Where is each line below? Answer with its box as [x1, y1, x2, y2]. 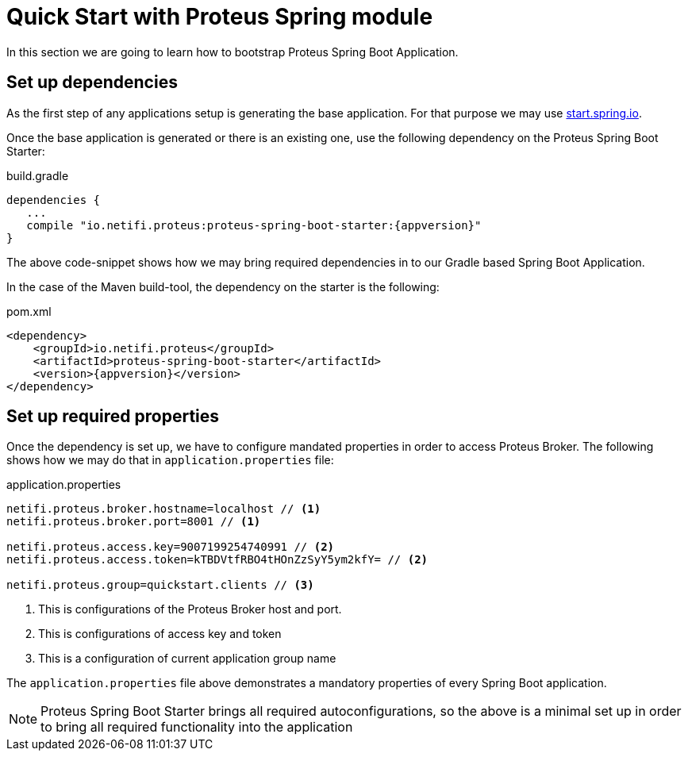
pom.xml [6, 304, 52, 318]
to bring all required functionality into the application [40, 719, 353, 736]
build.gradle [6, 168, 69, 183]
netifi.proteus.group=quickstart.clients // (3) [6, 578, 314, 592]
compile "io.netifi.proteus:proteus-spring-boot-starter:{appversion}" [26, 218, 482, 232]
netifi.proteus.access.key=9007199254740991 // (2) [6, 540, 335, 554]
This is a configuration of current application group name [38, 651, 336, 666]
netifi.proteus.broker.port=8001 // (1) [6, 515, 261, 528]
